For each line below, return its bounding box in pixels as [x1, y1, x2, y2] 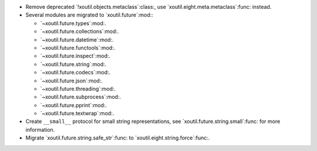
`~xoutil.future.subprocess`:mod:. [40, 94, 122, 101]
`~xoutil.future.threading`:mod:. [40, 85, 116, 92]
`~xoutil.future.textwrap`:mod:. [40, 110, 114, 117]
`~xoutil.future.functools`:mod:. [40, 44, 116, 51]
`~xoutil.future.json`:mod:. [40, 77, 103, 84]
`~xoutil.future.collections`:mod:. [40, 28, 119, 35]
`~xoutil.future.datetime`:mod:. [40, 36, 114, 43]
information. [25, 126, 55, 133]
